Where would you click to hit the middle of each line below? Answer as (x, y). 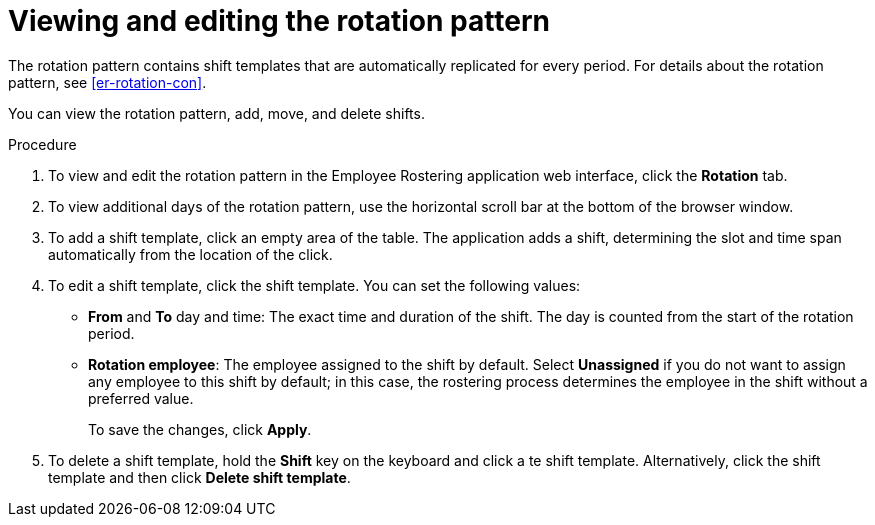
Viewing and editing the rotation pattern (279, 21)
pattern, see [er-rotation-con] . (107, 82)
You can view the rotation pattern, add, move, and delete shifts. (216, 113)
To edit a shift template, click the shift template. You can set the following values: (314, 285)
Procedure (42, 144)
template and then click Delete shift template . (199, 477)
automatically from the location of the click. (190, 254)
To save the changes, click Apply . (200, 429)
